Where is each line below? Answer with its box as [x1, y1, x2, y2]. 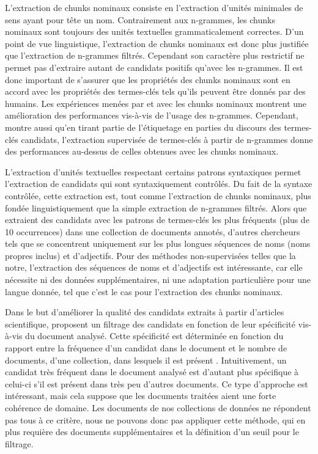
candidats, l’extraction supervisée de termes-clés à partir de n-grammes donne [21, 133, 313, 145]
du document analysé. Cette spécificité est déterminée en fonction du [25, 329, 284, 342]
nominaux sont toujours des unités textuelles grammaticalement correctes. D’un [5, 25, 304, 38]
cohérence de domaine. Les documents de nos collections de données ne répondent [5, 401, 311, 414]
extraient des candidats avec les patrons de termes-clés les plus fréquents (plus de [5, 213, 309, 226]
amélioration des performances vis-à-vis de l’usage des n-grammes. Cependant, [5, 109, 298, 122]
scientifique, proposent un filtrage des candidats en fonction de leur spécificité [5, 317, 295, 330]
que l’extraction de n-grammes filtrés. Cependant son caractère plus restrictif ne [5, 49, 305, 62]
